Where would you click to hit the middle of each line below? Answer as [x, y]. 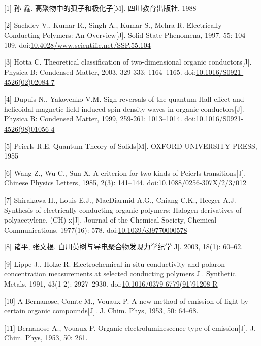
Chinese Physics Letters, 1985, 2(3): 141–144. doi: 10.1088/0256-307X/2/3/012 [125, 183]
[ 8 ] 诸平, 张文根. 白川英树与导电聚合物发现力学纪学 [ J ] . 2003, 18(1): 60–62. [124, 247]
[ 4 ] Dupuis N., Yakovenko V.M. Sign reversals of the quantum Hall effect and [124, 99]
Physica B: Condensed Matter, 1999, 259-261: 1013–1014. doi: [100, 119]
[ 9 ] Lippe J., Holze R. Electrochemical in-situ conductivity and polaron [115, 263]
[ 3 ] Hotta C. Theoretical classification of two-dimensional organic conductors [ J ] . [128, 62]
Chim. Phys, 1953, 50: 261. [46, 338]
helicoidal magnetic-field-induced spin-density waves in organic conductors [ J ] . [124, 108]
